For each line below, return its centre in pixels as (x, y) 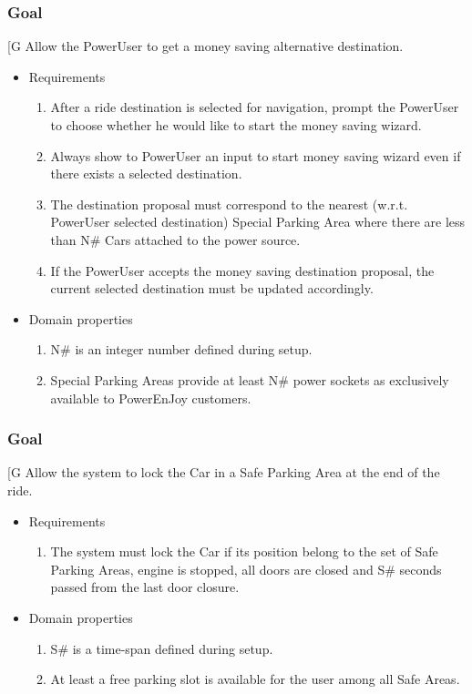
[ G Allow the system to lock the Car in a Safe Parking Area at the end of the (224, 472)
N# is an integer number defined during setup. (181, 349)
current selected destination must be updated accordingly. (212, 288)
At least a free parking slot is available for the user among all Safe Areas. (255, 679)
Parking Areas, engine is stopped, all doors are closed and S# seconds (246, 569)
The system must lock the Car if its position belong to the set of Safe (244, 551)
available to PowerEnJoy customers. (151, 398)
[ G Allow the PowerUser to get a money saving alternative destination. (205, 46)
